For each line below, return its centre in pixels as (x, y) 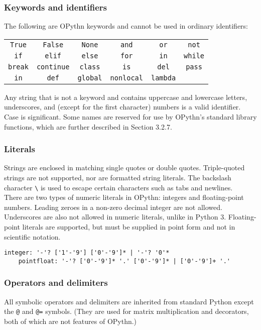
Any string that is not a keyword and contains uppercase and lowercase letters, (126, 97)
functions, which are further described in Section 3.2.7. (88, 126)
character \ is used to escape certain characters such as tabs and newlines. (118, 187)
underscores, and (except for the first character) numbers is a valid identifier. (122, 107)
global (90, 78)
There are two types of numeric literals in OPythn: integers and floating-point (124, 197)
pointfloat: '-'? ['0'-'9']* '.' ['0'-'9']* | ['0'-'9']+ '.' (124, 261)
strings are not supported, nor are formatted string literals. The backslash (118, 177)
